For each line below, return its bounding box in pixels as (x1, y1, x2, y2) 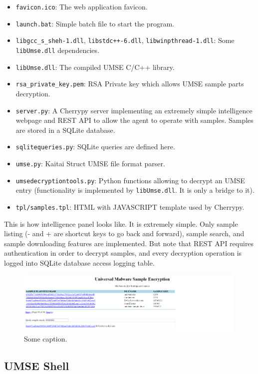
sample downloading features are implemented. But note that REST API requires (4, 238, 254, 248)
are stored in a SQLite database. (15, 124, 115, 135)
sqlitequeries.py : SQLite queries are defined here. (15, 141, 175, 152)
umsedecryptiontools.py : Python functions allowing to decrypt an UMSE (15, 175, 245, 185)
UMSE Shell (4, 358, 69, 373)
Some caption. (24, 333, 67, 344)
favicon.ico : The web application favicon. (15, 1, 148, 11)
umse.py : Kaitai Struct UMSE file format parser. (15, 158, 165, 169)
